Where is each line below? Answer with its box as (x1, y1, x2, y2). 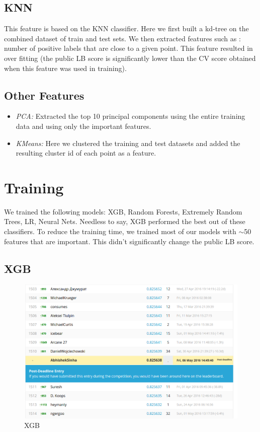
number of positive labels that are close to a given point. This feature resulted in (4, 43, 253, 53)
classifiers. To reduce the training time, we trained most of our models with (4, 226, 236, 237)
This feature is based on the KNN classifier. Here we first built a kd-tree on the (4, 23, 249, 34)
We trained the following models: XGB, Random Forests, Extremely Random (4, 206, 242, 217)
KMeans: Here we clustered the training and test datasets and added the (16, 137, 240, 148)
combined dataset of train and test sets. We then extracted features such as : (4, 33, 241, 43)
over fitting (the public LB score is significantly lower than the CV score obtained (4, 52, 256, 63)
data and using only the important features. (16, 120, 151, 131)
